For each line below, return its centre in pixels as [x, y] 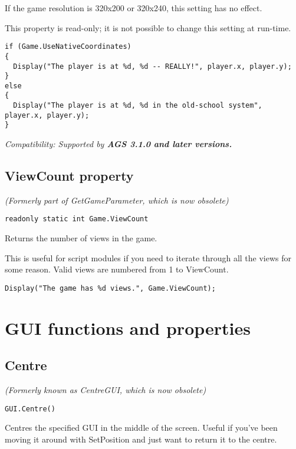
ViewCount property [69, 176]
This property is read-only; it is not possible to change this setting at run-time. [148, 27]
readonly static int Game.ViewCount [77, 219]
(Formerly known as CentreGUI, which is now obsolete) [106, 390]
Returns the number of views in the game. [81, 238]
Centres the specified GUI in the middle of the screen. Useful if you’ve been [141, 428]
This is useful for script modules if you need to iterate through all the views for [148, 257]
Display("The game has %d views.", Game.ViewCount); [110, 288]
